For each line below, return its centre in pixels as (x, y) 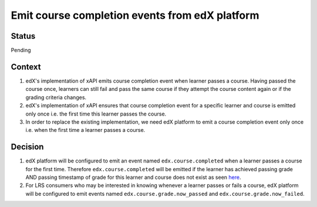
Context (26, 67)
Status (23, 36)
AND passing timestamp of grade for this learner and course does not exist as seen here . (133, 177)
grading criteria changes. (56, 97)
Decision (27, 147)
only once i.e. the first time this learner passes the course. (96, 114)
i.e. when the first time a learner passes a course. (85, 130)
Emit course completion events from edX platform (135, 15)
